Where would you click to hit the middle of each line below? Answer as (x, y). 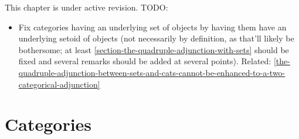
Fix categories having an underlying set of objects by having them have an (152, 27)
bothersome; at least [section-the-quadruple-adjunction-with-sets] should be (154, 49)
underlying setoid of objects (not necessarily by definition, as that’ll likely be (156, 38)
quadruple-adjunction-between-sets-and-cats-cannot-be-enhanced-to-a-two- (152, 72)
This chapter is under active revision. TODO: (86, 7)
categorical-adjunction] (59, 84)
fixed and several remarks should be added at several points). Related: (145, 61)
